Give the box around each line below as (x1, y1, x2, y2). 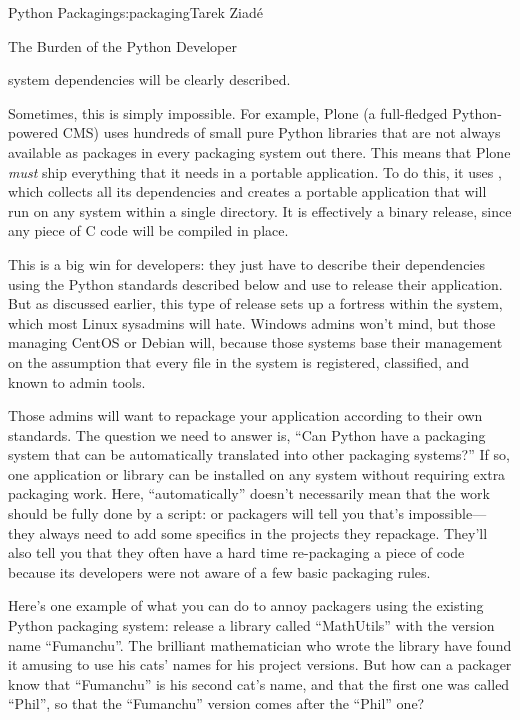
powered (8, 122, 59, 143)
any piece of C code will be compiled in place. (8, 220, 289, 241)
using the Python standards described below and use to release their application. (8, 273, 503, 294)
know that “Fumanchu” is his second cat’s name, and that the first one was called (8, 673, 510, 694)
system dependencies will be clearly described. (8, 69, 291, 90)
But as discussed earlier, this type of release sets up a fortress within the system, (8, 293, 503, 314)
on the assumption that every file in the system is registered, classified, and (8, 351, 470, 372)
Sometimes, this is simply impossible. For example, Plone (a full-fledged (8, 102, 448, 123)
